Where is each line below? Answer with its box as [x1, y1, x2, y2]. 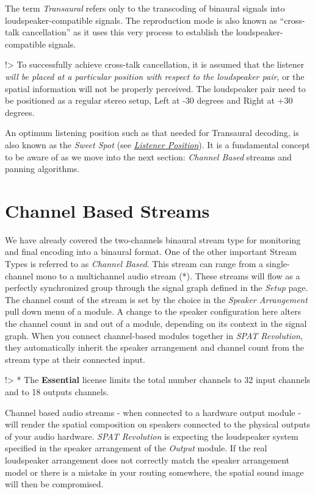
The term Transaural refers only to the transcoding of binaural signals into [5, 2, 285, 14]
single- [266, 257, 290, 270]
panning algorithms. [5, 162, 80, 175]
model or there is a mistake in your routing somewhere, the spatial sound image [5, 465, 304, 478]
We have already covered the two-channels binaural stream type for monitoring [5, 233, 301, 246]
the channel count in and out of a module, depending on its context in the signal [5, 317, 307, 329]
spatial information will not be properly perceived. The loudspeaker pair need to [5, 82, 306, 95]
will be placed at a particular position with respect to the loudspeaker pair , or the [5, 70, 305, 82]
